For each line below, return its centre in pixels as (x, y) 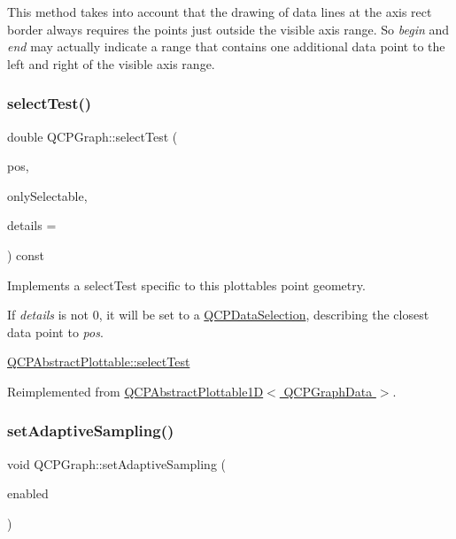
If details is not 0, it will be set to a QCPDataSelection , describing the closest (218, 315)
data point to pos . (55, 331)
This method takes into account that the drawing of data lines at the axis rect (220, 12)
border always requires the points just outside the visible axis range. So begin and (228, 29)
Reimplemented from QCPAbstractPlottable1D (135, 391)
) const (26, 254)
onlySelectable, (47, 195)
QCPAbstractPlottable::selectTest (99, 362)
